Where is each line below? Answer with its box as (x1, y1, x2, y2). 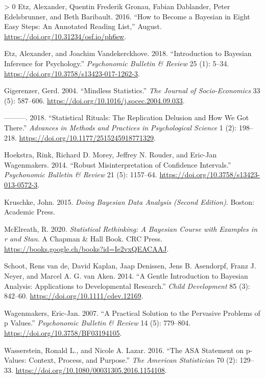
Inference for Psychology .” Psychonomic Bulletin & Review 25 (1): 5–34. (4, 58, 229, 68)
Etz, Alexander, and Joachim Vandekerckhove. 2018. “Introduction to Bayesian (4, 48, 252, 59)
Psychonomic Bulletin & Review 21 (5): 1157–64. (4, 169, 157, 180)
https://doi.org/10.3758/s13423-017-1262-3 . (4, 68, 140, 78)
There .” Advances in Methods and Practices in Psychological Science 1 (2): (4, 122, 237, 132)
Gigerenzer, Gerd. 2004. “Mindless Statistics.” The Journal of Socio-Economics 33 (4, 85, 260, 96)
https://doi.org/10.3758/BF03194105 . (4, 328, 122, 338)
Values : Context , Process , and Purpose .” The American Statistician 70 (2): (4, 355, 237, 365)
